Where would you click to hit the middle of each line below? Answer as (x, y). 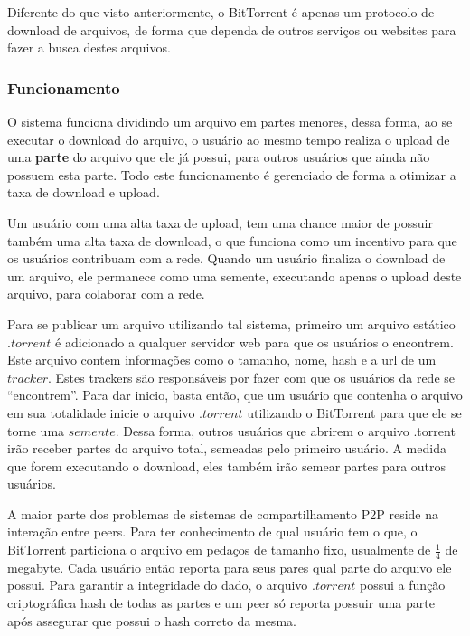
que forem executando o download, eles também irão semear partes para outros (227, 465)
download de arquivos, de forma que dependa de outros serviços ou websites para (232, 29)
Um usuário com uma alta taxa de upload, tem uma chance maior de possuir (220, 222)
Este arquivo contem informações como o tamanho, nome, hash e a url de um (222, 360)
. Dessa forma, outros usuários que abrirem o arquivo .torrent (285, 430)
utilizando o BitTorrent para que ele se (354, 412)
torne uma (36, 430)
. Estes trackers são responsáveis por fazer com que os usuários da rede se (252, 377)
